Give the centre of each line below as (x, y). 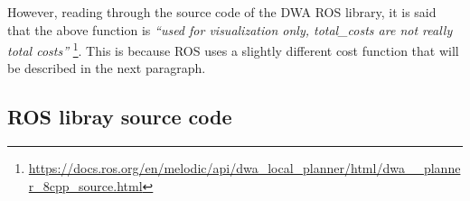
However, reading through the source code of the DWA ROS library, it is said (222, 12)
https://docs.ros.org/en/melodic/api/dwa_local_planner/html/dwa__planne (244, 168)
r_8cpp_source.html (85, 185)
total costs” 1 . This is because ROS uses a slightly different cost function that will (233, 49)
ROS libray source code (120, 117)
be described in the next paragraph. (107, 68)
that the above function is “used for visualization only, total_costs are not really (230, 29)
